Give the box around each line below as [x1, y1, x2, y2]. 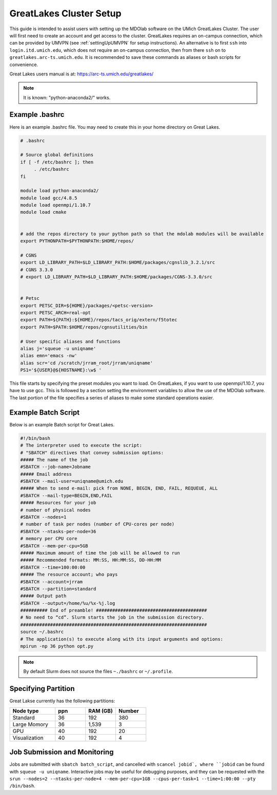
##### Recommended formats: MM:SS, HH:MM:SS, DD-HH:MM [20, 557, 161, 563]
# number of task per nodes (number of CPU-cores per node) [20, 521, 175, 527]
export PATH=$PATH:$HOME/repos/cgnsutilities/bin [20, 324, 148, 330]
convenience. [9, 62, 38, 68]
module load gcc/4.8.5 [20, 195, 77, 201]
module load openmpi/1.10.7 [20, 202, 91, 208]
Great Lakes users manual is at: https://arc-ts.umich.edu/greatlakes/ [9, 71, 154, 77]
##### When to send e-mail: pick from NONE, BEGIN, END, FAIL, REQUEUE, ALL [20, 485, 218, 492]
